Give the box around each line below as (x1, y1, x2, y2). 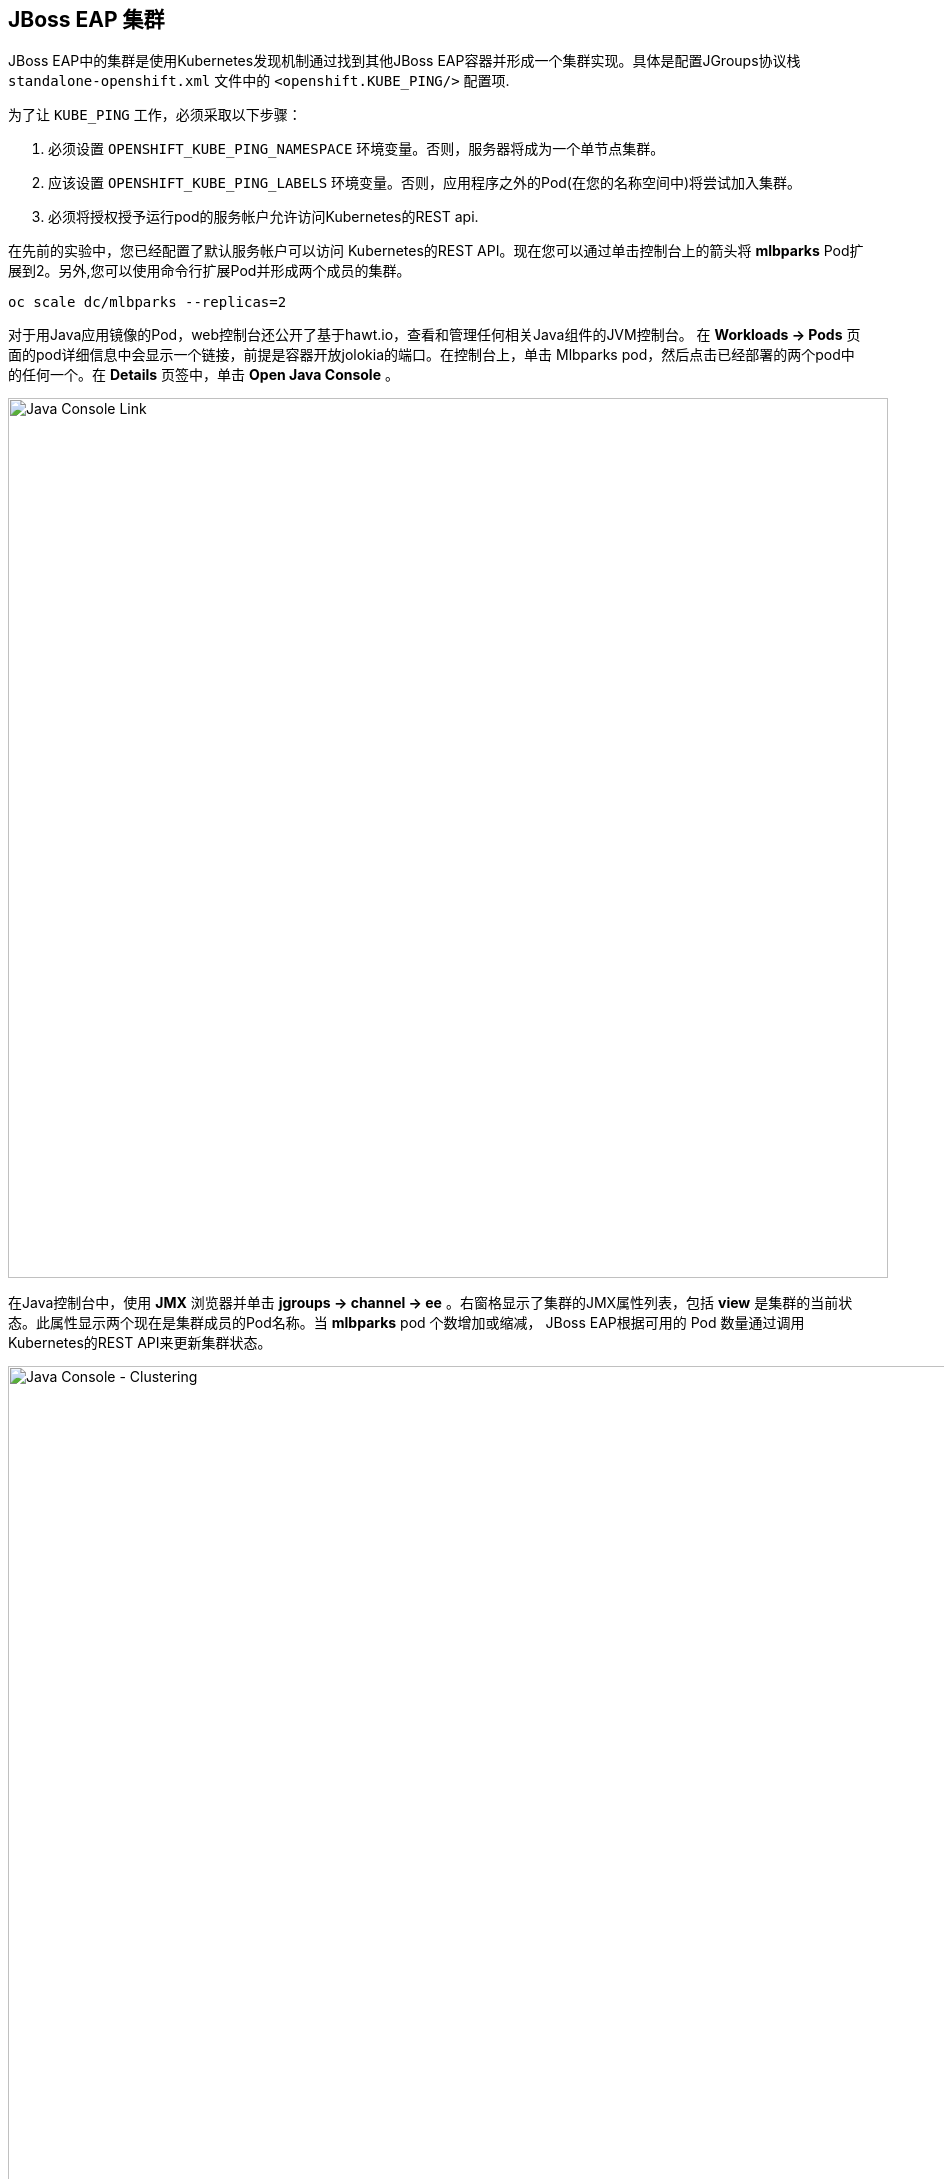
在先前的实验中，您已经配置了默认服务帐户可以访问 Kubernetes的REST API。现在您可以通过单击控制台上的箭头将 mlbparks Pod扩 (8, 242, 864, 260)
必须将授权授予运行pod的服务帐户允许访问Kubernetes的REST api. (48, 208, 479, 226)
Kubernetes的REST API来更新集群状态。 (8, 1334, 272, 1352)
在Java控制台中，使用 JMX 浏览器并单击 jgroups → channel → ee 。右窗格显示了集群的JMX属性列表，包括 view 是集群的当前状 (8, 1294, 853, 1312)
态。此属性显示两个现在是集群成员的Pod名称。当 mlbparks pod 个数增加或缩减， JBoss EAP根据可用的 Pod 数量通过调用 (8, 1314, 805, 1332)
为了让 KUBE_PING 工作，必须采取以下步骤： (8, 106, 302, 124)
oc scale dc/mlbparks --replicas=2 (8, 294, 287, 311)
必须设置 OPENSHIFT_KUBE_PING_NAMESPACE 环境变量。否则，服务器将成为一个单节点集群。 (48, 140, 665, 158)
